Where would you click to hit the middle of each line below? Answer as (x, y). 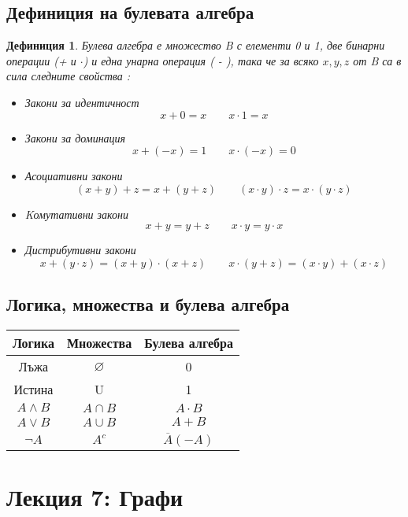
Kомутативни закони (77, 214)
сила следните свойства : (69, 76)
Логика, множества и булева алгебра (148, 304)
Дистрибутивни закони (80, 250)
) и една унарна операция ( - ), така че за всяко (201, 60)
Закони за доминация (75, 137)
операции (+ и (41, 60)
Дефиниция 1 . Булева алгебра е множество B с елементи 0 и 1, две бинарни (196, 45)
